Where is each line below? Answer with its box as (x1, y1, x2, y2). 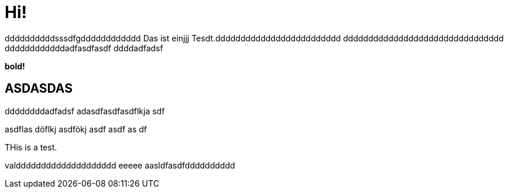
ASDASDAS (5, 81, 73, 96)
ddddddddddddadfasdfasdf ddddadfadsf (5, 43, 163, 53)
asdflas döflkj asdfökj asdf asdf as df (5, 124, 147, 134)
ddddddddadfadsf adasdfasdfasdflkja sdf (5, 106, 165, 116)
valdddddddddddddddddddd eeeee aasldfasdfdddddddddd (5, 160, 235, 170)
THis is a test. (5, 142, 57, 152)
